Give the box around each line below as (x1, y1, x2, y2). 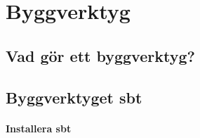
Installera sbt (6, 120, 72, 135)
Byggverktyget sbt (6, 86, 142, 108)
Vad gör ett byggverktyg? (6, 44, 195, 66)
